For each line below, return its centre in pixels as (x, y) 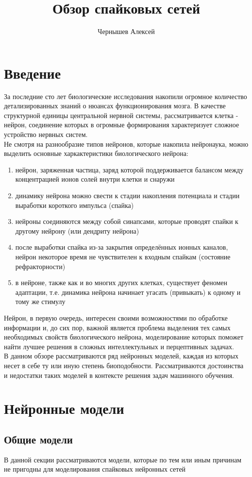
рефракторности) (40, 266)
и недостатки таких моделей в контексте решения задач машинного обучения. (119, 375)
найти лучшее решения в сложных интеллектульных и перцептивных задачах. (119, 346)
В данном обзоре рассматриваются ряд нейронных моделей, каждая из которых (121, 356)
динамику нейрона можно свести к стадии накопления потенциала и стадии (127, 195)
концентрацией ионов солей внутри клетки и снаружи (95, 179)
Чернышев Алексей (126, 31)
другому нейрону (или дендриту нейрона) (77, 230)
